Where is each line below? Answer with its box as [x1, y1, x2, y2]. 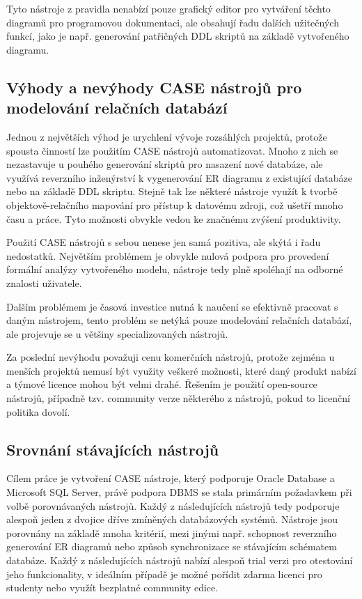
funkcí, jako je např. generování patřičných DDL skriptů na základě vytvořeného [6, 29, 349, 43]
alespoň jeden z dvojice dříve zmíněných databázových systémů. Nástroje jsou [6, 512, 338, 527]
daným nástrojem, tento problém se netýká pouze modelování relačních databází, [6, 313, 352, 327]
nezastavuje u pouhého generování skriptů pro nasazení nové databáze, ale [6, 157, 323, 171]
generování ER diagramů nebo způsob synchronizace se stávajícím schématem [6, 539, 337, 554]
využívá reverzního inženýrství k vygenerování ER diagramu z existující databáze [6, 170, 352, 185]
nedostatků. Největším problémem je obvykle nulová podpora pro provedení [6, 248, 329, 263]
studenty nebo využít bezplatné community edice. [6, 580, 219, 595]
